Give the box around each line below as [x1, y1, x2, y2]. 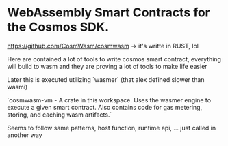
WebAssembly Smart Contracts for [7, 5, 211, 20]
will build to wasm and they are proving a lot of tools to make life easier [7, 62, 207, 70]
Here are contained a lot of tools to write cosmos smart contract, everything [7, 55, 221, 63]
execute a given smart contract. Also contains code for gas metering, [7, 103, 203, 111]
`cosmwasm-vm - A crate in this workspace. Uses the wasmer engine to [7, 96, 211, 104]
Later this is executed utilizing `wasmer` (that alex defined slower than [7, 75, 205, 83]
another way [7, 131, 42, 139]
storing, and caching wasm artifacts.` [7, 111, 112, 119]
